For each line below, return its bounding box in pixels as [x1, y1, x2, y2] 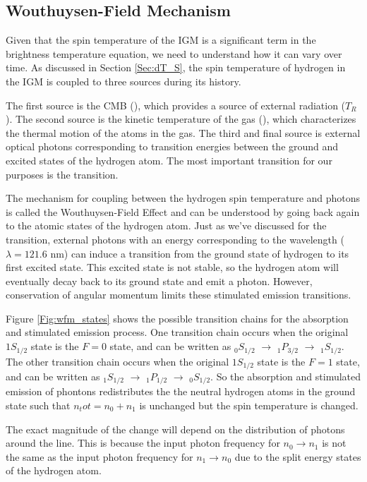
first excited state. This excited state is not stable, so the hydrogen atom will [6, 260, 339, 275]
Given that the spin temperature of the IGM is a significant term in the [6, 32, 316, 47]
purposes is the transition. [6, 167, 119, 181]
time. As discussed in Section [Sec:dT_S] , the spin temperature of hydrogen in [6, 60, 346, 75]
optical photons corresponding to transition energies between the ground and [6, 139, 339, 154]
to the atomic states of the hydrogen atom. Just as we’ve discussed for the [6, 218, 327, 233]
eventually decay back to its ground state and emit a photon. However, [6, 273, 313, 288]
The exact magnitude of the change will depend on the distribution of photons [6, 421, 345, 436]
